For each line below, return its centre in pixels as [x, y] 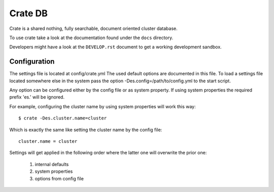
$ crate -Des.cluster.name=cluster [63, 118]
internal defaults [52, 164]
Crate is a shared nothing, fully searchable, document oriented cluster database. [93, 28]
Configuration [32, 62]
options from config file [59, 178]
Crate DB [29, 13]
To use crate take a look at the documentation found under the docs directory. [91, 38]
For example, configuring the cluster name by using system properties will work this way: [103, 106]
